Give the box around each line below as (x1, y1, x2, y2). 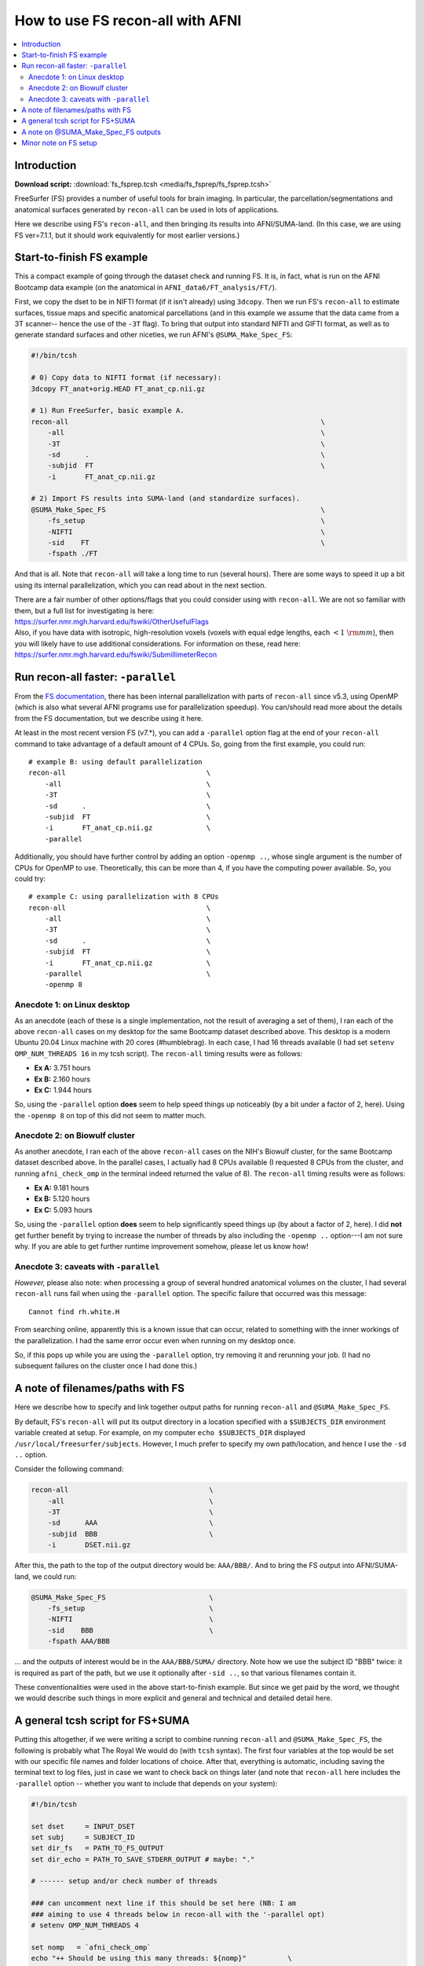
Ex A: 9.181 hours (34, 1183, 90, 1192)
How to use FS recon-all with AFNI (14, 12, 242, 29)
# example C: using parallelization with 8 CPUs (28, 893, 219, 901)
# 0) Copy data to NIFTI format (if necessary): (31, 374, 222, 382)
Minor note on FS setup (21, 138, 97, 148)
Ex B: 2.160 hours (34, 1074, 90, 1084)
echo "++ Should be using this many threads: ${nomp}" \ (31, 1954, 292, 1963)
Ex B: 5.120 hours (34, 1194, 90, 1203)
